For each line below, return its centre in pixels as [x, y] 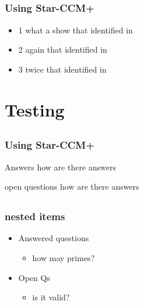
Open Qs [34, 277]
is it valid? [51, 297]
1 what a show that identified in [75, 30]
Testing [35, 109]
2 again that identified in [63, 49]
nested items [35, 216]
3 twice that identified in [62, 69]
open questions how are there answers [72, 186]
